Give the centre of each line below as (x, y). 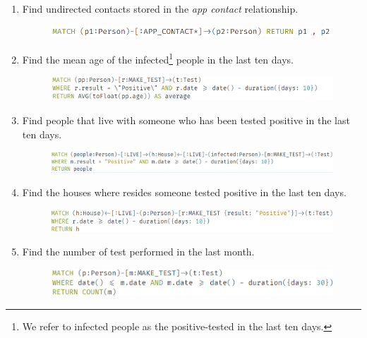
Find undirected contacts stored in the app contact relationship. (160, 8)
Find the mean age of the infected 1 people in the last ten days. (158, 58)
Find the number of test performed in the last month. (138, 252)
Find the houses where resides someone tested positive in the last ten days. (184, 192)
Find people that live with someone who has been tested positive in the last (186, 120)
